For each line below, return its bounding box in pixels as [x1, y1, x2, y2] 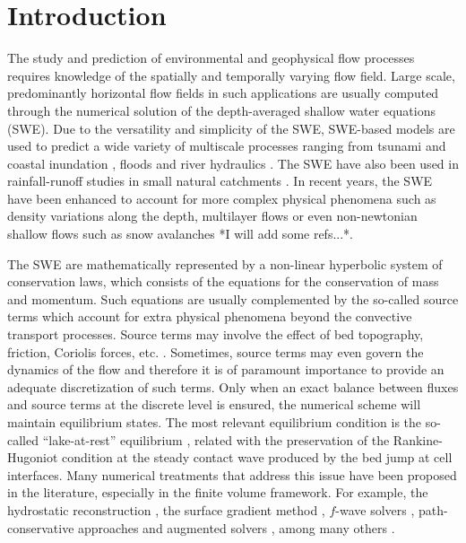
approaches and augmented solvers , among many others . [78, 518, 395, 537]
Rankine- [393, 430, 443, 449]
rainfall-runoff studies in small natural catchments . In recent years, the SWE [7, 171, 433, 190]
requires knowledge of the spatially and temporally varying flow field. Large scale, [7, 66, 455, 84]
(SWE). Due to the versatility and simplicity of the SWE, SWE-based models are [7, 118, 455, 137]
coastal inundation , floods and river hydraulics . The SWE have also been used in [7, 153, 459, 172]
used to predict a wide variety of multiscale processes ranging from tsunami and [7, 136, 446, 155]
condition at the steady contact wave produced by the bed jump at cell [62, 448, 453, 467]
